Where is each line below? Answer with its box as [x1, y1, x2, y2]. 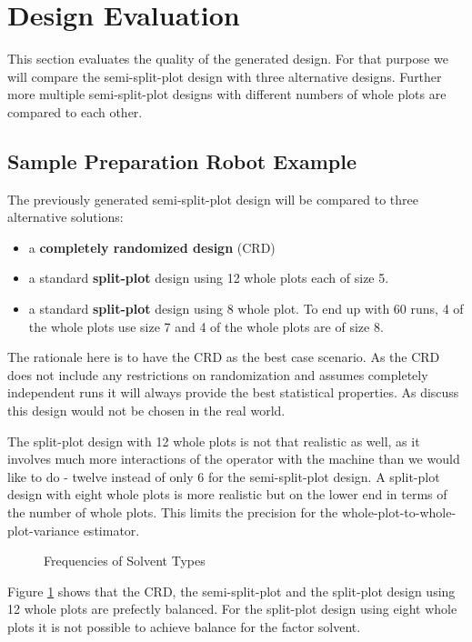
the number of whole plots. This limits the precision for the [7, 503, 338, 522]
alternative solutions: [7, 207, 124, 226]
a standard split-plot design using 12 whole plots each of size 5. [28, 268, 389, 287]
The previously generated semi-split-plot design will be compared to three [7, 189, 418, 208]
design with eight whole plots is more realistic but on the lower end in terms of [7, 485, 447, 504]
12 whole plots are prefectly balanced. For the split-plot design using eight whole [7, 599, 457, 618]
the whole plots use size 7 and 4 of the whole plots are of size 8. [28, 316, 384, 336]
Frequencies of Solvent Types [44, 551, 206, 570]
